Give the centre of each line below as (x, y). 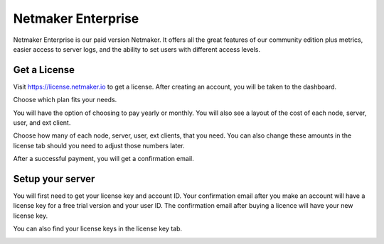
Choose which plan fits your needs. (65, 100)
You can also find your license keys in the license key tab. (98, 229)
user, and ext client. (42, 123)
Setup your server (54, 179)
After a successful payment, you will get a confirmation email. (104, 159)
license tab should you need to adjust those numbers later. (99, 145)
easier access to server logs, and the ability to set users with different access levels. (137, 49)
